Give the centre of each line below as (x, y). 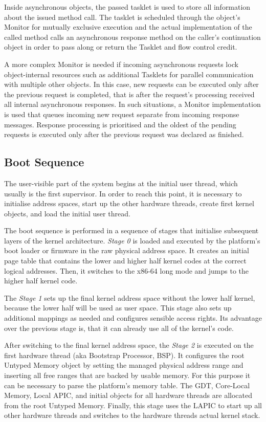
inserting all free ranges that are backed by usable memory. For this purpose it (127, 375)
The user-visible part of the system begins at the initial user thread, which (121, 183)
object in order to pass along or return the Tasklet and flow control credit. (121, 47)
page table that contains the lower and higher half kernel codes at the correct (125, 261)
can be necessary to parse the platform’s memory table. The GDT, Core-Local (127, 385)
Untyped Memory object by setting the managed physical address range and (124, 365)
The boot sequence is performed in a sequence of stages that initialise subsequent (131, 230)
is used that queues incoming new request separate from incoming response (122, 114)
